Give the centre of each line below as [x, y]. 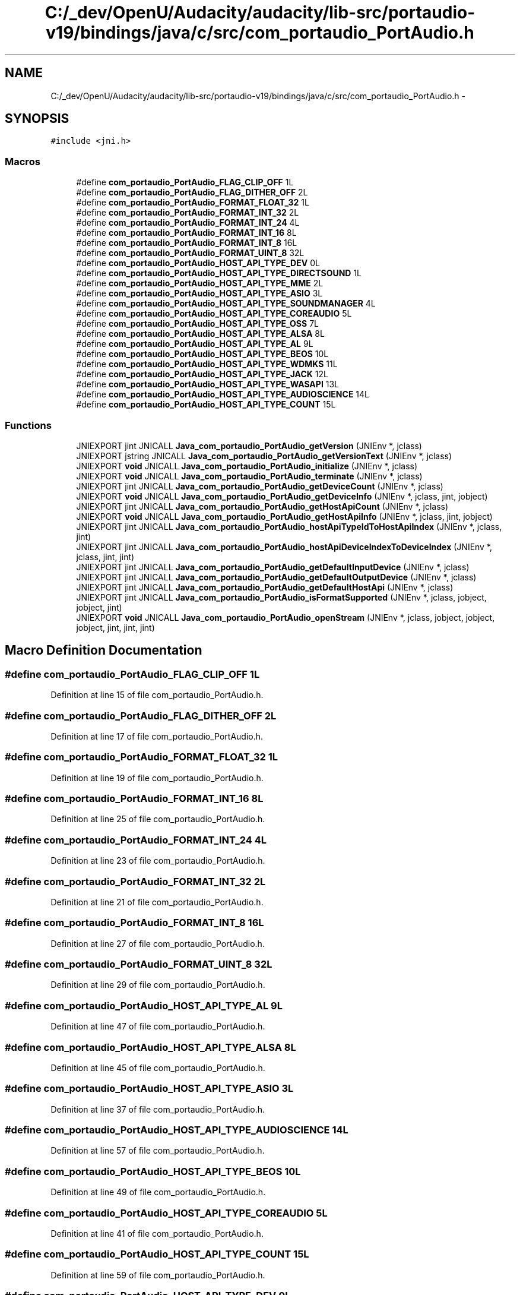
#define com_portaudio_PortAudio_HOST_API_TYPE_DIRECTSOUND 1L [219, 273]
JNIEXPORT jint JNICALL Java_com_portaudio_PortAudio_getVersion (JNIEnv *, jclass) [249, 446]
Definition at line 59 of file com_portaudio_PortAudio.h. [158, 1275]
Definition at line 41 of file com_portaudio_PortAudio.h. [157, 1233]
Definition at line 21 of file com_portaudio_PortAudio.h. [157, 902]
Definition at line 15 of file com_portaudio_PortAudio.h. [157, 695]
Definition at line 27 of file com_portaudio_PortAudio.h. [158, 943]
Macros [23, 161]
